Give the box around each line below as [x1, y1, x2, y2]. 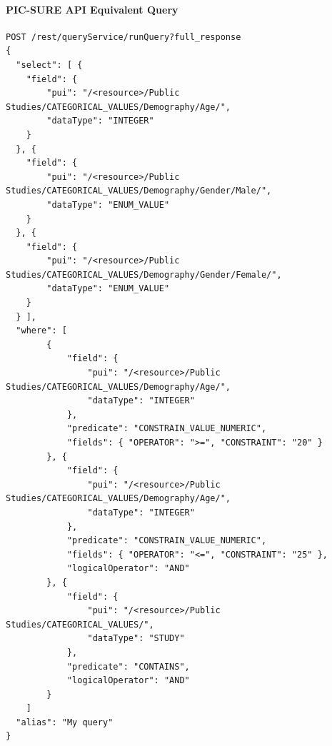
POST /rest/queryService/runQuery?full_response [6, 31, 241, 42]
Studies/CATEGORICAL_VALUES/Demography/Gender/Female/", [6, 269, 282, 280]
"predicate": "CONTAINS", [66, 661, 190, 672]
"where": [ [16, 326, 67, 336]
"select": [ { [16, 59, 83, 70]
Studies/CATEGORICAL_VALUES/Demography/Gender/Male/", [6, 186, 272, 196]
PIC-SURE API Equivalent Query [6, 1, 178, 16]
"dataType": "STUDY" [87, 633, 185, 644]
